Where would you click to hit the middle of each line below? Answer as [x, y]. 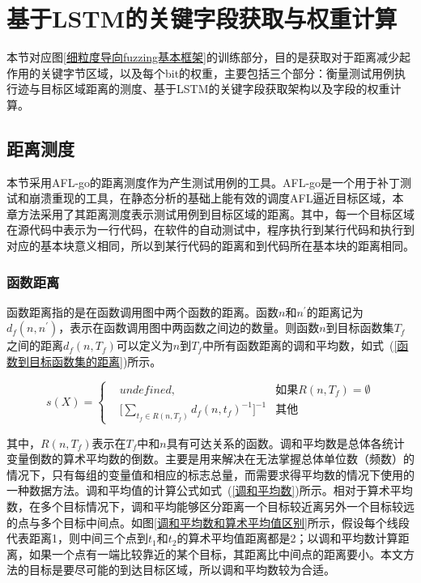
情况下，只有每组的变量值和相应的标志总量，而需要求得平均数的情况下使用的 [210, 474]
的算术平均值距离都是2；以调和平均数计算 [287, 538]
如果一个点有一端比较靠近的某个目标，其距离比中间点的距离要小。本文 [216, 553]
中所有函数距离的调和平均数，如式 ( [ [300, 345]
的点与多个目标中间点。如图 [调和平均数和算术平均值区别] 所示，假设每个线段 [208, 522]
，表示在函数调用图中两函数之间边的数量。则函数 [189, 328]
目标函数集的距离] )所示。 [95, 362]
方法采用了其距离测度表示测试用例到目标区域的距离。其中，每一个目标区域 [216, 213]
